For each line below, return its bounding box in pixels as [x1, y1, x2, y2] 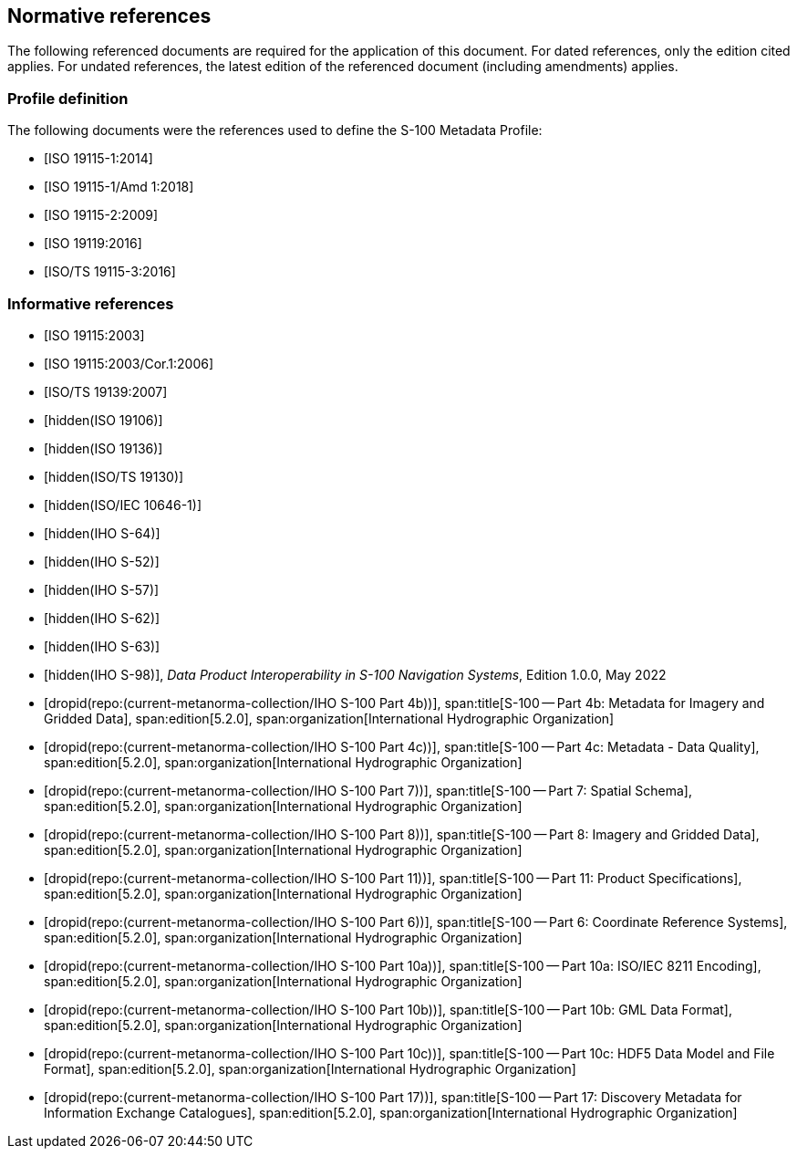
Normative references [7, 5, 212, 27]
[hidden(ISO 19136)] [44, 440, 163, 456]
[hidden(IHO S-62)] [44, 609, 160, 626]
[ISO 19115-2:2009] [44, 207, 159, 224]
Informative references [7, 294, 174, 313]
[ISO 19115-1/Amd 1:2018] [44, 179, 194, 195]
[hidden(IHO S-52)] [44, 553, 160, 569]
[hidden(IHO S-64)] [44, 525, 160, 541]
